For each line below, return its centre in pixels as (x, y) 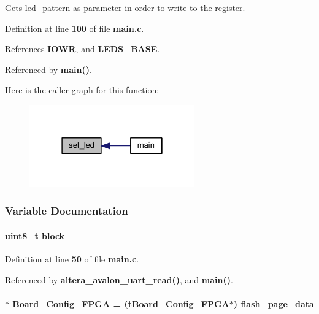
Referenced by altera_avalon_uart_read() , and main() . (119, 279)
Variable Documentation (67, 211)
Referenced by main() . (48, 69)
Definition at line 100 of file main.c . (75, 28)
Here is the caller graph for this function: (82, 90)
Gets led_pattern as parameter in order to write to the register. (125, 7)
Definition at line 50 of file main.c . (72, 258)
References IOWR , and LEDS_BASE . (83, 49)
